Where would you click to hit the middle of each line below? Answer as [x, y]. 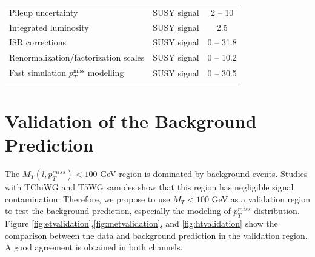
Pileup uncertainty [44, 12]
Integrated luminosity [49, 27]
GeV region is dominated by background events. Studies [204, 173]
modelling [106, 72]
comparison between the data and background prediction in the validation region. [156, 235]
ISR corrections [38, 42]
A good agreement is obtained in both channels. [94, 247]
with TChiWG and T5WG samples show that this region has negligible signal [149, 186]
